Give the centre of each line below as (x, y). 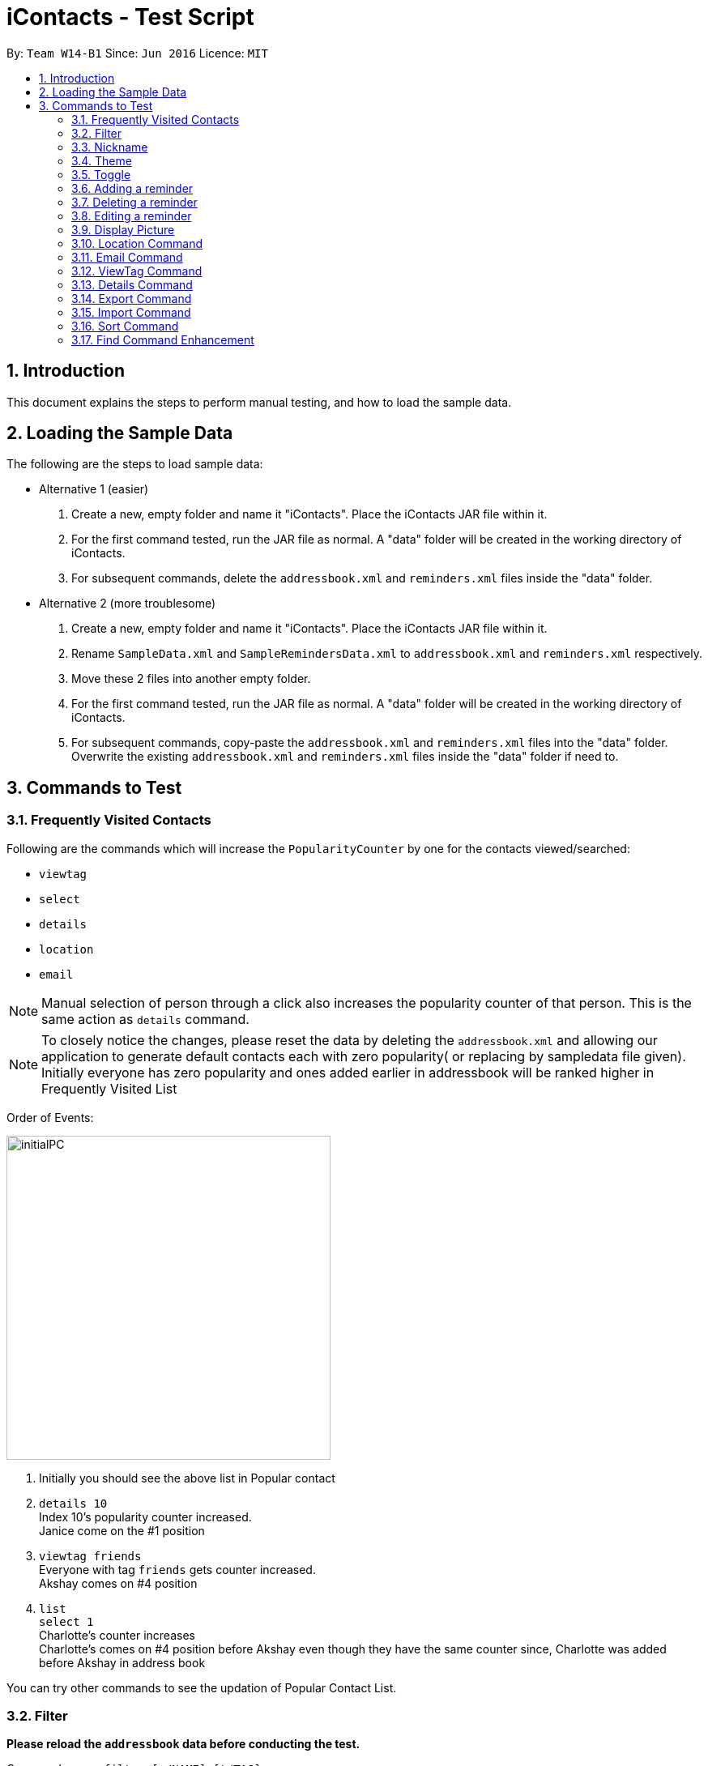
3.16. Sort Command (125, 326)
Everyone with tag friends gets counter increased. (177, 1569)
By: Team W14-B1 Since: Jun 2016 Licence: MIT (137, 53)
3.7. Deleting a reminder (134, 202)
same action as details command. (145, 1019)
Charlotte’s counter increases (117, 1635)
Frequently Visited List (109, 1088)
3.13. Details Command (132, 284)
